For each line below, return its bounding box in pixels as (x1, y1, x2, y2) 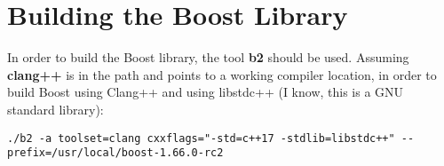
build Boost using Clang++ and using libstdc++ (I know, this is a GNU (7, 83, 404, 101)
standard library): (7, 99, 104, 118)
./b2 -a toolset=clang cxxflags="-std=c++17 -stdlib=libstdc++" (7, 131, 395, 145)
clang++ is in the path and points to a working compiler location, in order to (7, 65, 437, 83)
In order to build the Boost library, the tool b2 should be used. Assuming (7, 48, 409, 67)
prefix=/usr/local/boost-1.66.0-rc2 (7, 146, 224, 160)
